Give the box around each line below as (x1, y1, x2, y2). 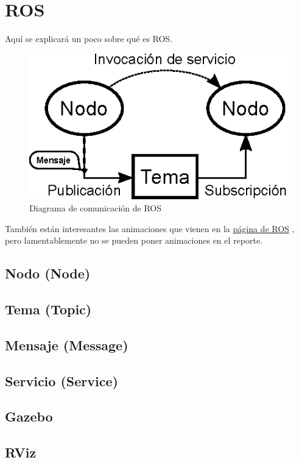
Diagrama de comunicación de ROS (29, 202, 162, 214)
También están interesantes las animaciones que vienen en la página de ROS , (5, 222, 295, 235)
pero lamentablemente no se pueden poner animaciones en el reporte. (5, 234, 263, 247)
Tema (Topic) (5, 299, 92, 318)
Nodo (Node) (5, 264, 91, 283)
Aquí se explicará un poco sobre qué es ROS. (5, 32, 173, 45)
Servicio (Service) (5, 371, 118, 390)
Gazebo (5, 407, 53, 426)
